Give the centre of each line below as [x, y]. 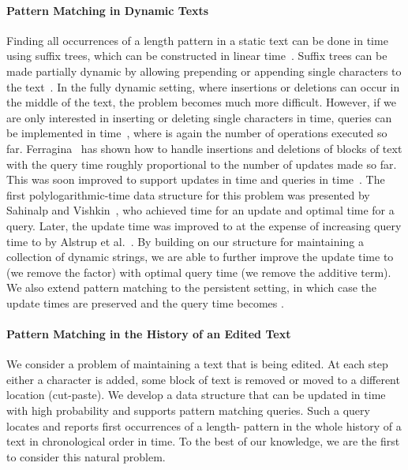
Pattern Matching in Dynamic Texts [108, 10]
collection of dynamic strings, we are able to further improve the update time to [200, 257]
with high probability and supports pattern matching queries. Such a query [188, 410]
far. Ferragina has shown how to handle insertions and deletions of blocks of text [204, 148]
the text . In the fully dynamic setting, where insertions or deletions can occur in [203, 86]
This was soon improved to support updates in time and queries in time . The [196, 179]
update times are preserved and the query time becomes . [145, 302]
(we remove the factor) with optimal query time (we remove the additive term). [199, 272]
